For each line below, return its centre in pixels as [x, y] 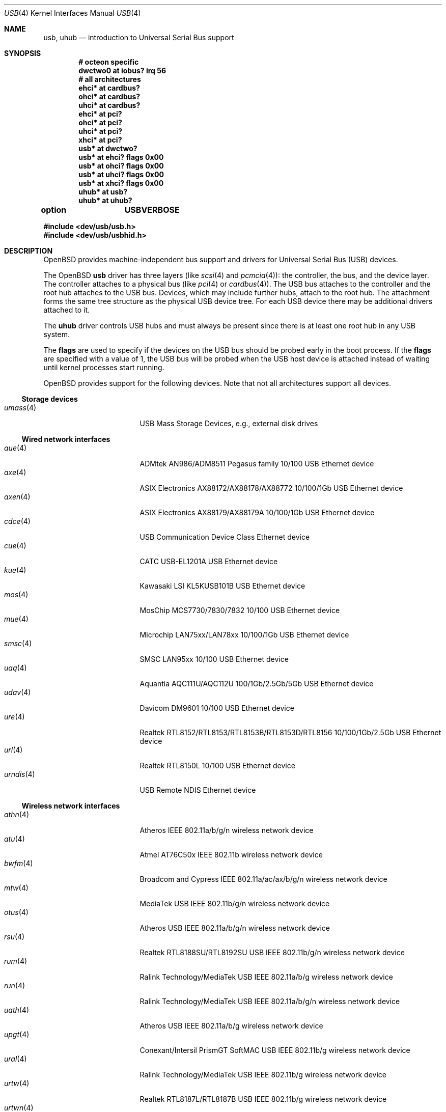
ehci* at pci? [100, 114]
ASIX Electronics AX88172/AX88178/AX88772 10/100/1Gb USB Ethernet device [271, 488]
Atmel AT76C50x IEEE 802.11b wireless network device [231, 855]
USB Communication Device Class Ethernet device [225, 537]
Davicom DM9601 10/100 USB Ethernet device [217, 708]
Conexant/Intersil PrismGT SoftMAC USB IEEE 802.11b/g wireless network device [275, 1050]
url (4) [13, 750]
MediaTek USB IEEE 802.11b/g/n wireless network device [235, 903]
